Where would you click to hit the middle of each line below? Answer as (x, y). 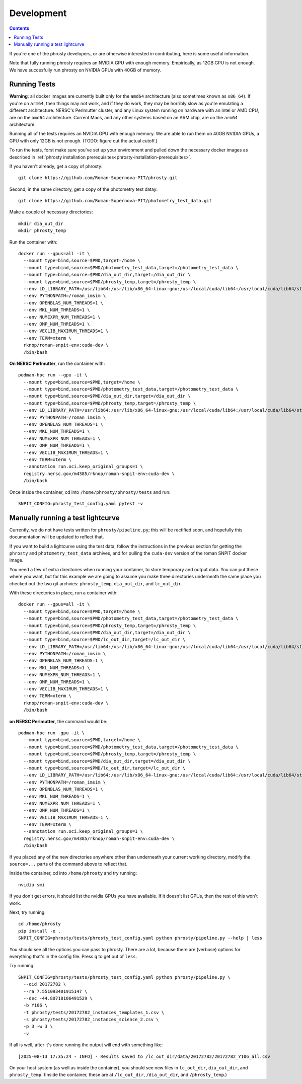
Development (38, 13)
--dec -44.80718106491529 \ (58, 998)
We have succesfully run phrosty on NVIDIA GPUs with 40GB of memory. (85, 70)
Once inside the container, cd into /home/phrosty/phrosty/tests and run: (90, 492)
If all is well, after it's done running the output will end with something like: (86, 1045)
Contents (19, 28)
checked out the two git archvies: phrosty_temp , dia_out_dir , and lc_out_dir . (96, 583)
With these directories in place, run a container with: (63, 593)
